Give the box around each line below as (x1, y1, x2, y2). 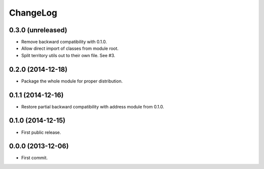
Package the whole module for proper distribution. (21, 78, 123, 84)
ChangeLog (9, 7, 57, 18)
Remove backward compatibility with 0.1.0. (21, 39, 107, 45)
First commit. (21, 155, 48, 161)
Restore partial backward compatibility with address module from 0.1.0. (21, 104, 164, 109)
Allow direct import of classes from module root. (21, 45, 119, 51)
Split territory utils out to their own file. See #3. (21, 52, 115, 58)
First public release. (21, 129, 61, 135)
